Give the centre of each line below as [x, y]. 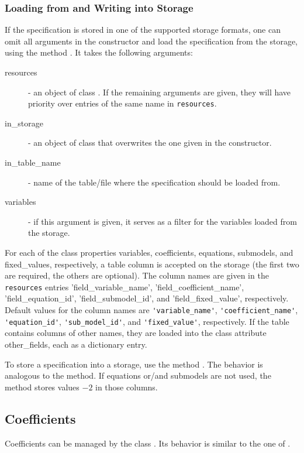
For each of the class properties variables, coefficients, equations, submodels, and [149, 252]
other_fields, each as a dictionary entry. [76, 344]
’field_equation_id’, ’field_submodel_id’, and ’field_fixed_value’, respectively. [147, 298]
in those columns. [127, 387]
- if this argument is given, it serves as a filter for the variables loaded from [163, 221]
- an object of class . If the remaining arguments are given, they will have [160, 92]
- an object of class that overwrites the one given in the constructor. [150, 143]
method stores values [42, 387]
